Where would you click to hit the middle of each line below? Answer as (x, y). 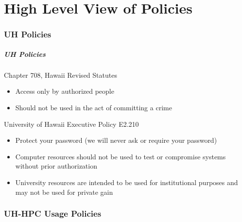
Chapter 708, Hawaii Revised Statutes (60, 75)
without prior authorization (56, 166)
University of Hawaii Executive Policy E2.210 (71, 124)
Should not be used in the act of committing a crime (94, 107)
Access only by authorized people (65, 91)
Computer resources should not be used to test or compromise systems (121, 156)
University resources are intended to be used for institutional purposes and (127, 182)
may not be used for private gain (64, 192)
